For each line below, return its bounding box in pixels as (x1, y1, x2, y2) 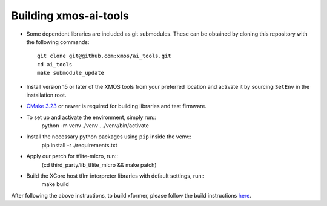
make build (41, 181, 69, 188)
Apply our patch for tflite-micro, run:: (26, 153, 118, 160)
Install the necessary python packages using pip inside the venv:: (26, 133, 192, 140)
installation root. (26, 91, 67, 98)
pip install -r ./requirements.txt (41, 141, 117, 149)
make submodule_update (37, 69, 105, 77)
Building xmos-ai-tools (11, 9, 130, 22)
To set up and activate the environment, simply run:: (26, 114, 156, 121)
